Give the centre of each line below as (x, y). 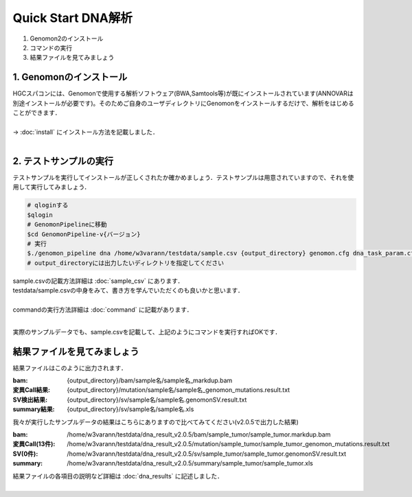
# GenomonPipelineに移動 (67, 224)
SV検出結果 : (30, 400)
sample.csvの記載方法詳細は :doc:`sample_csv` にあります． (98, 281)
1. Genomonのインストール (70, 77)
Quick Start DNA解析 (73, 18)
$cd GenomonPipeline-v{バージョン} (84, 234)
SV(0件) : (25, 454)
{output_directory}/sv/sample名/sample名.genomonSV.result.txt (157, 400)
